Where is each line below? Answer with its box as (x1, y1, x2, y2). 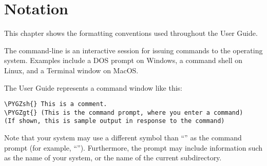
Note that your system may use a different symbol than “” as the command (4, 132, 242, 143)
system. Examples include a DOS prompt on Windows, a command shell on (4, 55, 242, 66)
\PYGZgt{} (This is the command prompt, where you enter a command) (4, 109, 243, 116)
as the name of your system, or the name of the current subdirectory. (4, 152, 222, 163)
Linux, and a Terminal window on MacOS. (4, 65, 139, 75)
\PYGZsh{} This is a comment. (4, 100, 107, 108)
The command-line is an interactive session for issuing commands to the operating (4, 45, 263, 55)
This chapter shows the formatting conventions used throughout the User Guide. (4, 28, 258, 38)
